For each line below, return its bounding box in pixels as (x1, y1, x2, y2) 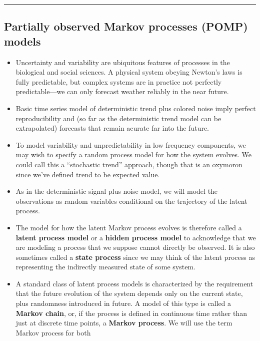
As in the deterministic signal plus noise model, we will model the (15, 186, 218, 196)
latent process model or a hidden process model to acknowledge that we (15, 232, 256, 242)
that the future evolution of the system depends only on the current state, (15, 288, 243, 298)
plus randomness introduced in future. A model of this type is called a (15, 298, 231, 308)
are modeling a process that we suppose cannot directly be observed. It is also (15, 242, 255, 252)
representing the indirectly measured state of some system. (15, 261, 195, 272)
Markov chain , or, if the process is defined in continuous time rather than (15, 307, 247, 318)
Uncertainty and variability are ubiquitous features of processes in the (15, 57, 230, 67)
